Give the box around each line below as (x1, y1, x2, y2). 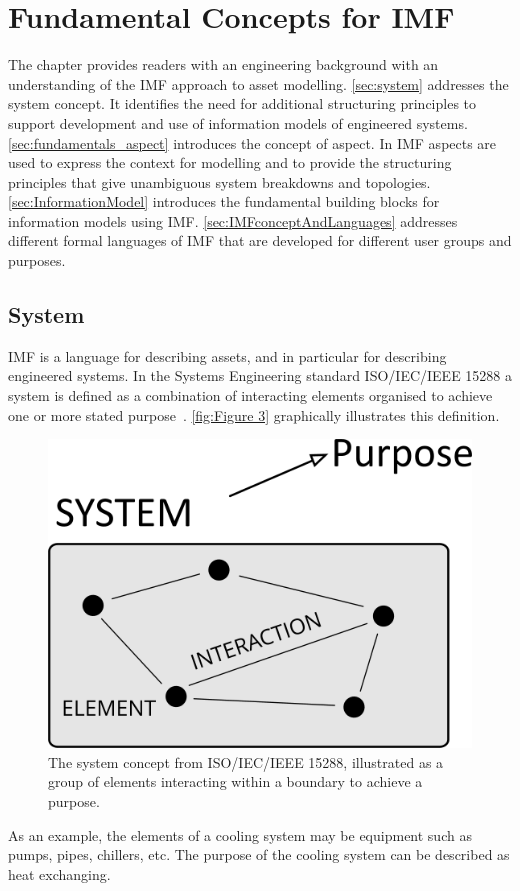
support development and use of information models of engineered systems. (8, 112, 468, 133)
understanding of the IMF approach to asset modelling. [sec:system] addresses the (8, 73, 509, 94)
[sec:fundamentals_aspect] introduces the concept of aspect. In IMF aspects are (8, 132, 497, 153)
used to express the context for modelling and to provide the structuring (8, 152, 452, 173)
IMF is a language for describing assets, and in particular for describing (8, 345, 447, 366)
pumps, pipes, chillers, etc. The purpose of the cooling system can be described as (8, 844, 510, 865)
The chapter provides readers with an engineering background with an (8, 54, 439, 75)
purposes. (8, 250, 66, 271)
